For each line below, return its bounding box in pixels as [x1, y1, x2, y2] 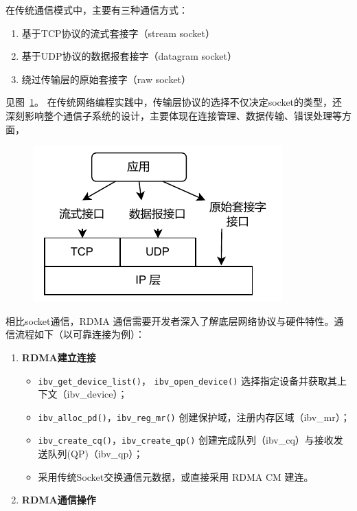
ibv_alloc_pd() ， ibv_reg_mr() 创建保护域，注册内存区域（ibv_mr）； [38, 409, 350, 424]
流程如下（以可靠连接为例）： [14, 327, 145, 341]
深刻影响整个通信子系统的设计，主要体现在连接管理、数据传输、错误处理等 [5, 108, 342, 122]
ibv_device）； [67, 387, 128, 401]
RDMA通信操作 [21, 492, 96, 507]
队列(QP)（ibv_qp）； [47, 446, 143, 461]
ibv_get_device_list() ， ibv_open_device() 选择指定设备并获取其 [38, 373, 337, 387]
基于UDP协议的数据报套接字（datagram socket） [21, 49, 237, 63]
